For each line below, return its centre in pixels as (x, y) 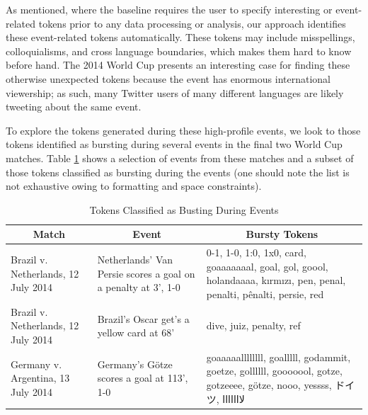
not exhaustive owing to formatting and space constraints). (134, 186)
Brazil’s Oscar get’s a (143, 318)
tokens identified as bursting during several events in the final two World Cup (174, 144)
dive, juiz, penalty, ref (253, 325)
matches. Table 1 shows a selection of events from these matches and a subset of (180, 158)
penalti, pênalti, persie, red (265, 294)
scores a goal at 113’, (143, 378)
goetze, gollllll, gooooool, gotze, (274, 371)
